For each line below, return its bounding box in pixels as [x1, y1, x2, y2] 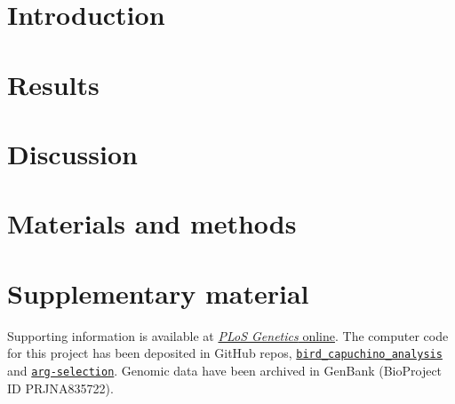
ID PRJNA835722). [7, 378, 114, 397]
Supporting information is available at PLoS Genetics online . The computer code [7, 326, 449, 345]
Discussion [7, 135, 138, 171]
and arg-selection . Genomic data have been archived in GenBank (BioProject [7, 360, 443, 379]
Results [7, 66, 100, 102]
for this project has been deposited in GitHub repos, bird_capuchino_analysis [7, 344, 443, 362]
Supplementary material [7, 274, 309, 311]
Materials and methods [7, 205, 297, 242]
